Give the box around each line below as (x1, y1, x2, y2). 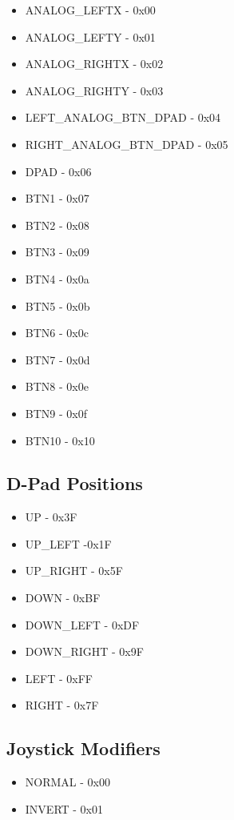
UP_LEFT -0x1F (25, 535, 112, 552)
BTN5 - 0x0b (25, 297, 90, 314)
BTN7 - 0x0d (25, 351, 90, 368)
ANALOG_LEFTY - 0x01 (25, 28, 156, 45)
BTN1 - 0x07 (25, 190, 89, 207)
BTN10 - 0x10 (25, 432, 95, 448)
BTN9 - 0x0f (25, 404, 87, 421)
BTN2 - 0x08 (25, 216, 89, 233)
